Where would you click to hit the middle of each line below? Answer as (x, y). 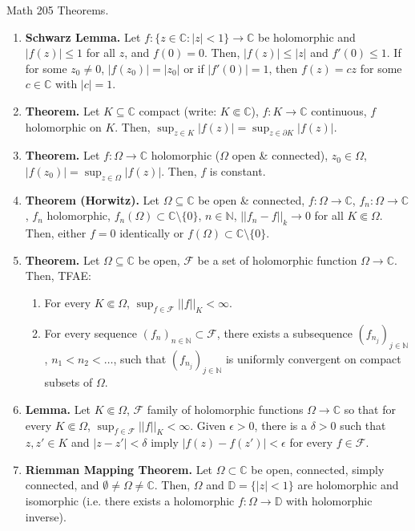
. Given (208, 425)
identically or (152, 233)
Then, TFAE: (58, 276)
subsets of (68, 382)
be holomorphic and (307, 36)
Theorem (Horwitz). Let (93, 199)
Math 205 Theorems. (58, 10)
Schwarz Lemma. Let (83, 36)
